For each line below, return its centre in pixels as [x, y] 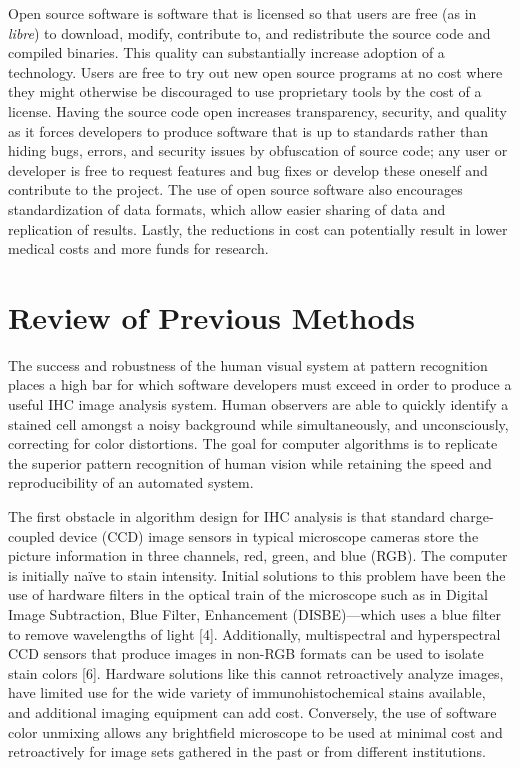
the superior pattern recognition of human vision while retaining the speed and [250, 462]
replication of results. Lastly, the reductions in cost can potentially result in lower [258, 228]
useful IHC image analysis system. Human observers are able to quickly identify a [258, 404]
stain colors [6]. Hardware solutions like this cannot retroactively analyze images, [256, 672]
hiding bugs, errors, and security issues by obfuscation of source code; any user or [258, 150]
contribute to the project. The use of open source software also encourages [235, 189]
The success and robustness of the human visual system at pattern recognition [248, 364]
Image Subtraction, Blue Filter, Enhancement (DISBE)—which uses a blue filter [255, 613]
